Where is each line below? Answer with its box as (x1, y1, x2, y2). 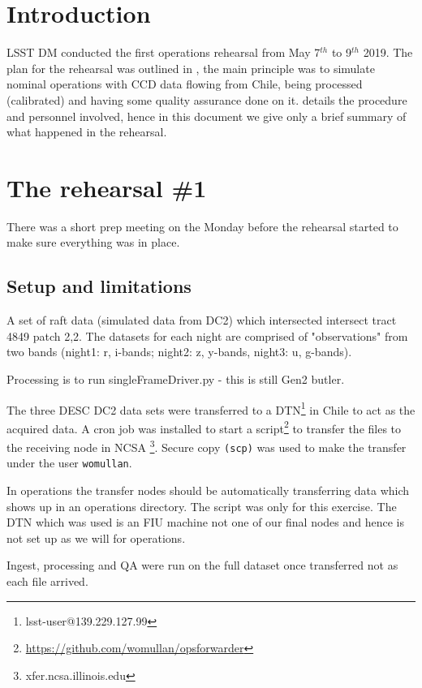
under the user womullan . (6, 454, 132, 471)
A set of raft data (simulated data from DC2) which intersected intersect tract (6, 312, 397, 329)
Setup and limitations (6, 273, 192, 299)
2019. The (363, 44, 413, 61)
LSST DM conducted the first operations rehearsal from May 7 (6, 44, 321, 61)
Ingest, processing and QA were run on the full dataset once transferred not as (6, 557, 398, 574)
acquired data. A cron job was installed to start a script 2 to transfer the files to (6, 417, 402, 436)
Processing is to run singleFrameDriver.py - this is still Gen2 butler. (6, 370, 345, 387)
